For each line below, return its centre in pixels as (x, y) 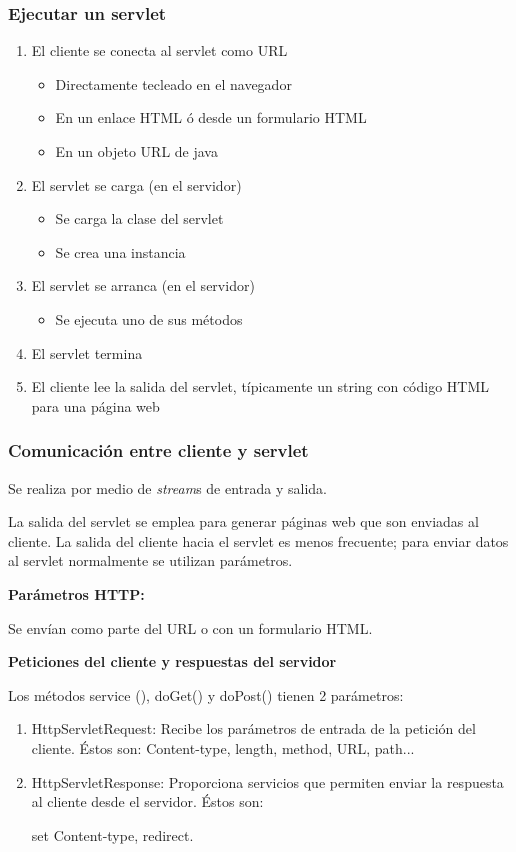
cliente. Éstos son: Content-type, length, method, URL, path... (223, 747)
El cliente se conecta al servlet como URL (159, 50)
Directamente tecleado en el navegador (173, 83)
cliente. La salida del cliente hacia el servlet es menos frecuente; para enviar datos (258, 540)
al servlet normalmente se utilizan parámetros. (150, 560)
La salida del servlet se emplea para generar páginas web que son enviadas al (243, 521)
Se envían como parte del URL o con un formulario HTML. (190, 627)
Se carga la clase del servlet (139, 218)
